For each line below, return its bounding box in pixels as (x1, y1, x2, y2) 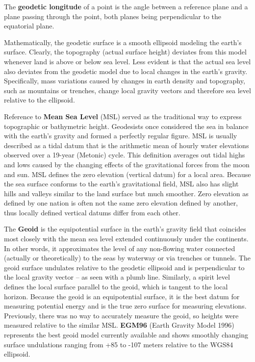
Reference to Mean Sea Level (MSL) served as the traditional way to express (4, 111, 242, 121)
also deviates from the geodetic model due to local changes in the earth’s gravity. (4, 66, 248, 76)
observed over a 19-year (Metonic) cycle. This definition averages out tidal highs (4, 150, 245, 160)
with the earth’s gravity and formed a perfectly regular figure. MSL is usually (4, 130, 237, 141)
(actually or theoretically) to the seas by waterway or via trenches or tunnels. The (4, 253, 251, 263)
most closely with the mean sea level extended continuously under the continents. (4, 233, 249, 244)
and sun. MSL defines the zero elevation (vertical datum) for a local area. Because (4, 169, 251, 179)
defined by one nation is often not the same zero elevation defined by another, (4, 198, 238, 208)
